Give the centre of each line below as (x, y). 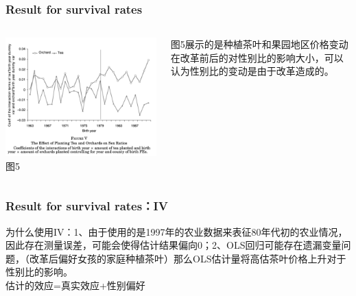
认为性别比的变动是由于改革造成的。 (252, 71)
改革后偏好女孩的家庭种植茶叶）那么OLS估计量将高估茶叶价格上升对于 (188, 258)
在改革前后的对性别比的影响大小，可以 (257, 57)
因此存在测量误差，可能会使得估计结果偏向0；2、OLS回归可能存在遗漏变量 (174, 245)
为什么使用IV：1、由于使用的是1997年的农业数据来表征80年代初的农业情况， (177, 231)
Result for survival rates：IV (87, 206)
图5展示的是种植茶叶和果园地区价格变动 (259, 44)
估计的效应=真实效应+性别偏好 (75, 285)
